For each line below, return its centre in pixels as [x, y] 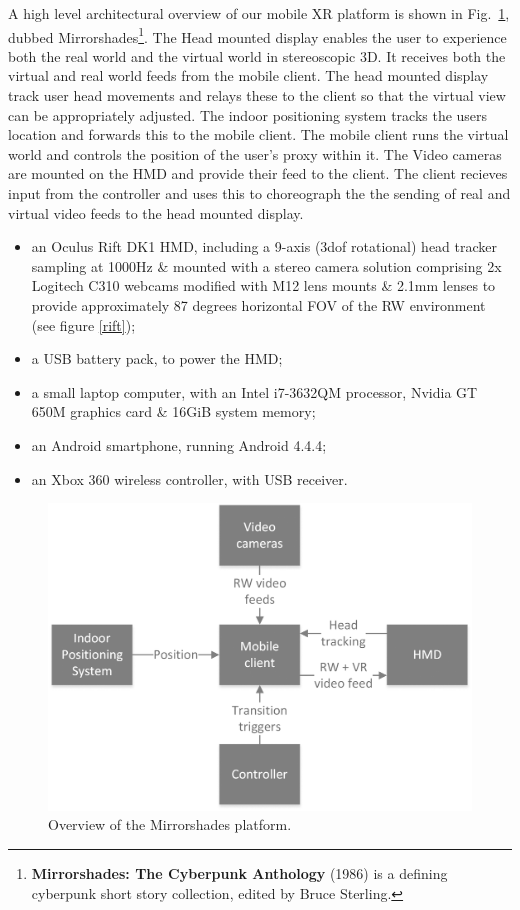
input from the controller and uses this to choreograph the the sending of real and [259, 193]
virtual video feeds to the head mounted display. [156, 212]
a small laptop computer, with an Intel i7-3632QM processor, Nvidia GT [254, 391]
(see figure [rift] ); [83, 324]
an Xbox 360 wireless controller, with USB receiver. [189, 478]
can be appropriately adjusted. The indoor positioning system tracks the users [248, 114]
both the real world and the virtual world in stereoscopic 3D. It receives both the [257, 55]
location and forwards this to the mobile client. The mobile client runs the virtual [258, 134]
